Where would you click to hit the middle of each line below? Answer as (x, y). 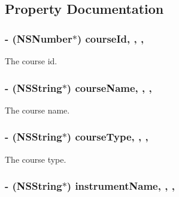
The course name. (37, 110)
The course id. (31, 61)
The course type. (36, 159)
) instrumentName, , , (121, 186)
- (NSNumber (39, 38)
